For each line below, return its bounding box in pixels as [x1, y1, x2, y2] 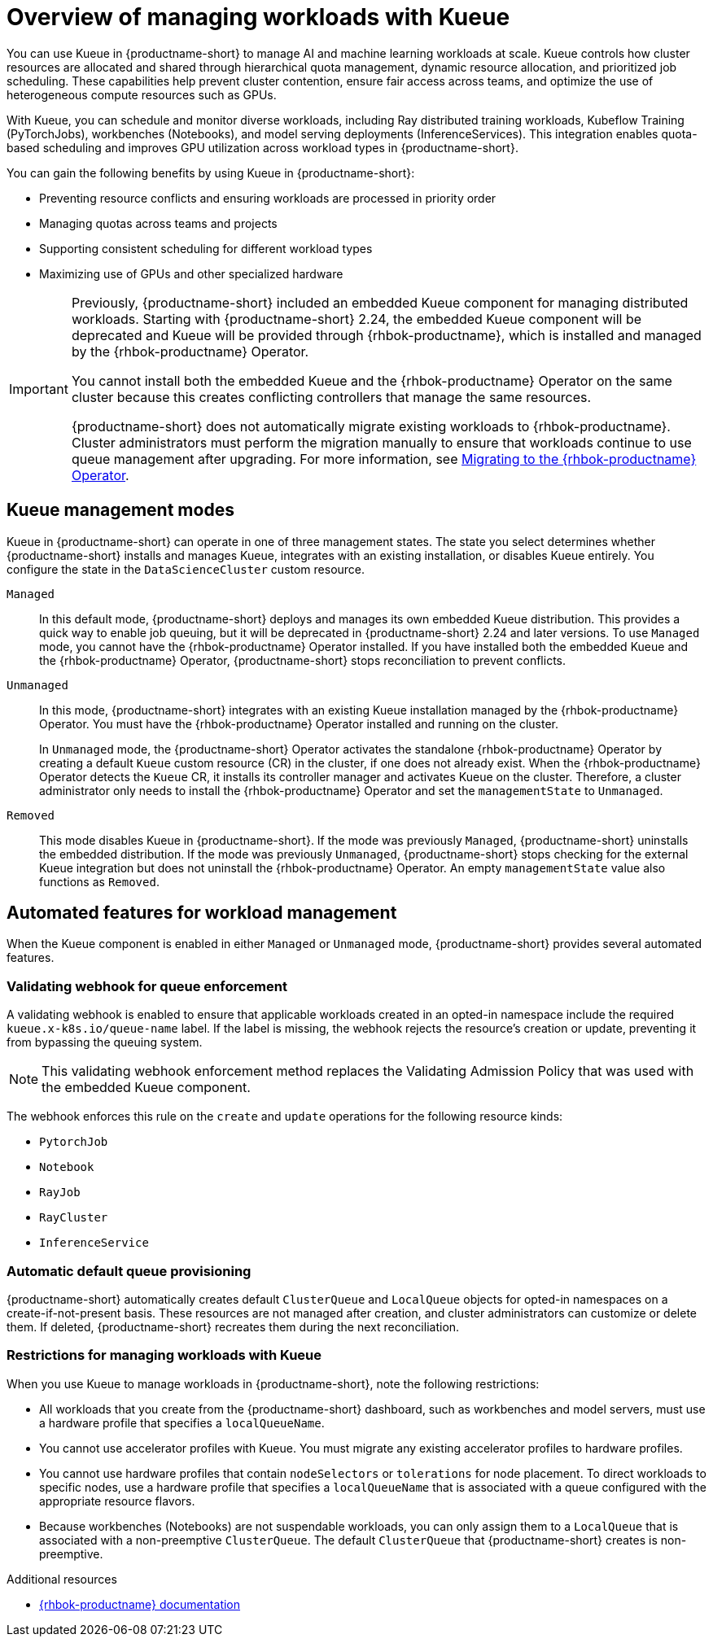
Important [9, 380, 68, 397]
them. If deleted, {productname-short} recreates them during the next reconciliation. [7, 1319, 460, 1334]
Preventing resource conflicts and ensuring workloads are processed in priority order [39, 190, 496, 205]
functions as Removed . [39, 874, 160, 889]
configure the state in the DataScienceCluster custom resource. [7, 562, 365, 576]
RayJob [39, 1186, 81, 1199]
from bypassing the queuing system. [7, 1035, 203, 1050]
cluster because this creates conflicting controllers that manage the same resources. [71, 388, 592, 405]
